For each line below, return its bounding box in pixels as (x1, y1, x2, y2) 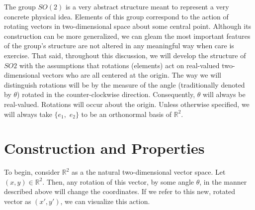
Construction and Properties (4, 138, 205, 158)
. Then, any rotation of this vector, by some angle (42, 176, 194, 187)
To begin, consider (4, 167, 60, 177)
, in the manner (199, 176, 247, 187)
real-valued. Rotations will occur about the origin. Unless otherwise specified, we (4, 99, 250, 109)
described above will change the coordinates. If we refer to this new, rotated (4, 186, 236, 197)
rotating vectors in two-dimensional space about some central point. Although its (4, 21, 252, 31)
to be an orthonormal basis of (81, 108, 172, 119)
